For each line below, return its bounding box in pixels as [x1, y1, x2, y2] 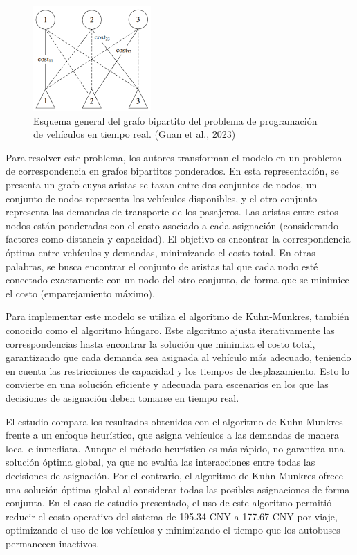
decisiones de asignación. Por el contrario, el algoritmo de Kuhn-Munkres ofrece [6, 468, 344, 482]
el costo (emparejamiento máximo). [6, 285, 155, 300]
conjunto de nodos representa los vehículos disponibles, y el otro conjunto [6, 191, 318, 205]
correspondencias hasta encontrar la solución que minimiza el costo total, [6, 336, 315, 351]
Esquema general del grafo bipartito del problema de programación [33, 113, 318, 127]
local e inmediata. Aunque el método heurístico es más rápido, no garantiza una [6, 441, 345, 455]
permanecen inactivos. [6, 536, 100, 550]
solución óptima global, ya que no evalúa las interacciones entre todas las [6, 455, 315, 469]
